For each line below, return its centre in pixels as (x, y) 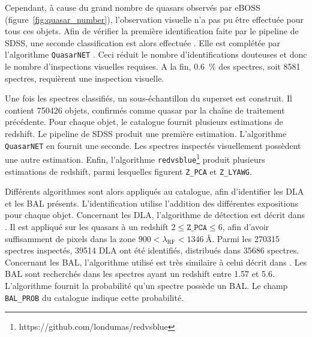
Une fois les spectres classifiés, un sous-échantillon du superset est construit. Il (149, 98)
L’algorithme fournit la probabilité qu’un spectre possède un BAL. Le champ (146, 285)
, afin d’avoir (246, 226)
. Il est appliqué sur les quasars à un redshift (87, 226)
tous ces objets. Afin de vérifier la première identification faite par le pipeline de (152, 31)
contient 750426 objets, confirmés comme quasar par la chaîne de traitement (145, 110)
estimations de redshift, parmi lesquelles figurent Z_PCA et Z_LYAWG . (128, 171)
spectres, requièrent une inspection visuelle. (85, 78)
